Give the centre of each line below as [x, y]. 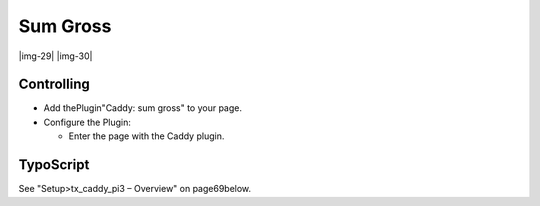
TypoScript [54, 165]
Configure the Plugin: [87, 122]
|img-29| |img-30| [55, 56]
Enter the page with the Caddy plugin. [146, 136]
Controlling [54, 84]
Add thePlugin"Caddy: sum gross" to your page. [143, 108]
